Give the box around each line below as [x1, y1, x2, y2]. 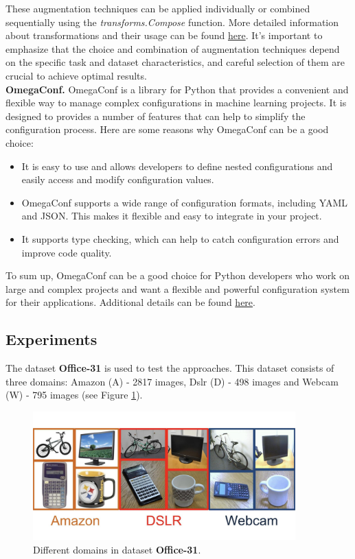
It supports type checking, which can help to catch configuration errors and [21, 231, 339, 246]
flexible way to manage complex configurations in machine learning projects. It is [5, 95, 347, 110]
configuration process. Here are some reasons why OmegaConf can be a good [5, 122, 329, 136]
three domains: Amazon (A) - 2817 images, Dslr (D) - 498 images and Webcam [5, 374, 339, 388]
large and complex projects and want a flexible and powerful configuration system [5, 281, 350, 296]
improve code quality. [21, 245, 112, 259]
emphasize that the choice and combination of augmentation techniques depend [5, 41, 340, 56]
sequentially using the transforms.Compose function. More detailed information [5, 14, 339, 29]
